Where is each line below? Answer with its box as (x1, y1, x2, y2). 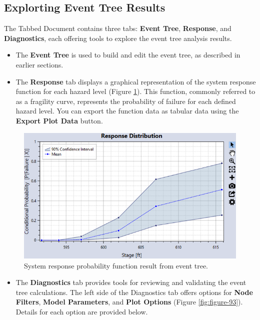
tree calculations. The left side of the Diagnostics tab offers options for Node (15, 286, 253, 297)
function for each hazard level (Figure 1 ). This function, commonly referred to (15, 86, 255, 96)
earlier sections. (15, 59, 63, 69)
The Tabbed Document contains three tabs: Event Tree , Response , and (4, 23, 231, 33)
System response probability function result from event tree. (24, 260, 208, 270)
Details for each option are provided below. (15, 306, 148, 316)
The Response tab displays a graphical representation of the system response (15, 76, 256, 86)
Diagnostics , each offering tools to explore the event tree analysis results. (4, 32, 232, 43)
